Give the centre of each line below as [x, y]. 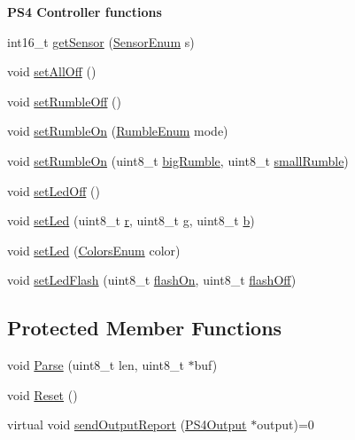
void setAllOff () [52, 71]
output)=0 [286, 424]
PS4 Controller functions [85, 12]
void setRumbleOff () [64, 101]
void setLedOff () [54, 190]
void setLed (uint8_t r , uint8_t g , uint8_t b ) [131, 220]
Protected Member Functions [145, 328]
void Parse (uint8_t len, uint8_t [96, 365]
